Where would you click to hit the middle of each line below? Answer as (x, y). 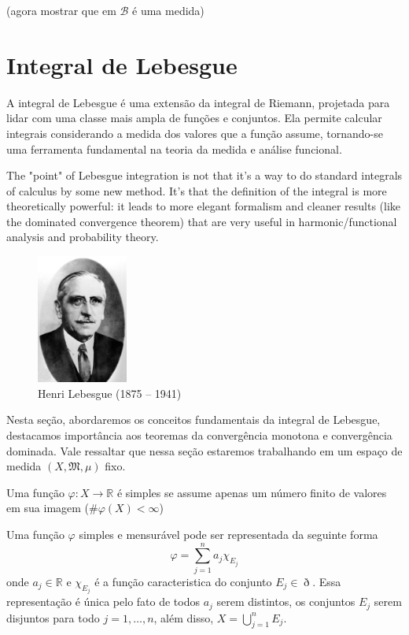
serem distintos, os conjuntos (286, 602)
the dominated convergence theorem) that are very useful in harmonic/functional (202, 221)
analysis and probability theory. (83, 237)
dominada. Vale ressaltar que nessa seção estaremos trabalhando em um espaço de (204, 450)
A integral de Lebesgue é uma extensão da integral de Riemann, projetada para (198, 102)
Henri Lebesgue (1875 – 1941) (110, 393)
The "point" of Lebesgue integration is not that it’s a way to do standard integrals (204, 175)
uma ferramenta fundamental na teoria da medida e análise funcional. (174, 149)
